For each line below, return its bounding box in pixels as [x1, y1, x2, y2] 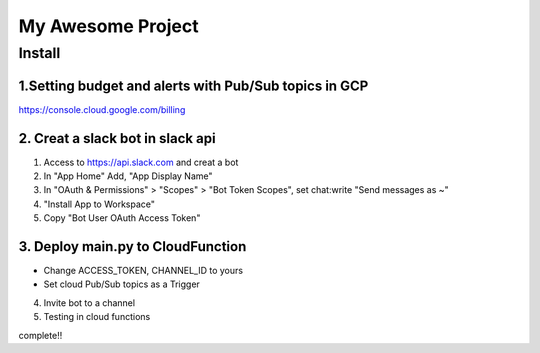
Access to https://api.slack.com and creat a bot [43, 156, 239, 168]
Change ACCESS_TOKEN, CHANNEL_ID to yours [43, 265, 244, 277]
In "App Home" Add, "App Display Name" [43, 170, 213, 182]
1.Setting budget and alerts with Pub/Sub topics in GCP [18, 77, 369, 94]
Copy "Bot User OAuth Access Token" [43, 212, 201, 224]
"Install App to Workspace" [43, 198, 155, 210]
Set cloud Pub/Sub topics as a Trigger [43, 278, 200, 290]
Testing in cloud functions [43, 311, 151, 323]
